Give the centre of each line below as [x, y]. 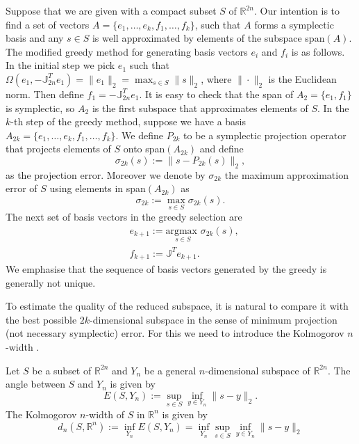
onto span [144, 149]
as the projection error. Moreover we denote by [106, 174]
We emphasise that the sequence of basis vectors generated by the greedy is [166, 268]
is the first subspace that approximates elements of [200, 108]
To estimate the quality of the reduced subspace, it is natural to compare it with [177, 306]
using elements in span [98, 188]
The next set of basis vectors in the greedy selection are [124, 217]
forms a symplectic [294, 24]
